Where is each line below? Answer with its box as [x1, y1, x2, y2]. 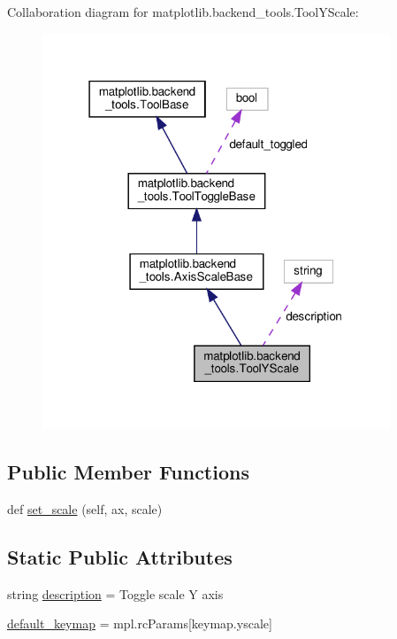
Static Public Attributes [7, 542, 233, 570]
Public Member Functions [7, 457, 249, 485]
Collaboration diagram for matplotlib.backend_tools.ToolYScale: [7, 3, 359, 20]
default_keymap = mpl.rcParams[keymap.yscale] [7, 614, 272, 633]
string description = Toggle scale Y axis [7, 584, 224, 603]
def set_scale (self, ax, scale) [7, 499, 163, 518]
